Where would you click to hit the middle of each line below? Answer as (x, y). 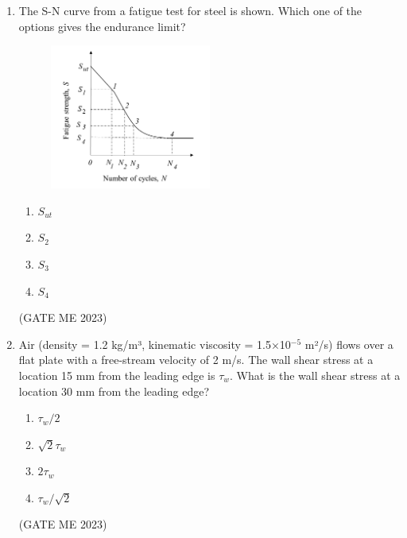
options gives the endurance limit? (102, 26)
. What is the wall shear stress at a (315, 375)
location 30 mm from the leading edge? (114, 391)
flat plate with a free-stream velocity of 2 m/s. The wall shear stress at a (196, 360)
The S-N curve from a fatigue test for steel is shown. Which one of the (190, 10)
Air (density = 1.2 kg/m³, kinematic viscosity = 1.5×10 (155, 344)
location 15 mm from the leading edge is (117, 375)
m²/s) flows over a (349, 344)
